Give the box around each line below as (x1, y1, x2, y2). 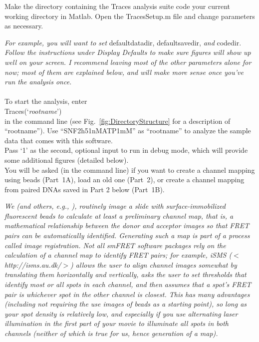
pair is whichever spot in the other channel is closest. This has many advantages (4, 289, 250, 299)
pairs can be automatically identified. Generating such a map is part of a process (4, 230, 250, 241)
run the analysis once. (4, 76, 72, 87)
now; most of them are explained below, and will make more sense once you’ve (4, 66, 244, 77)
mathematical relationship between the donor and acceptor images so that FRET (4, 220, 250, 231)
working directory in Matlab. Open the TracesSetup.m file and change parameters (4, 10, 255, 21)
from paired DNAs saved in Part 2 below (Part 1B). (4, 184, 165, 194)
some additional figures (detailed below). (4, 154, 129, 165)
